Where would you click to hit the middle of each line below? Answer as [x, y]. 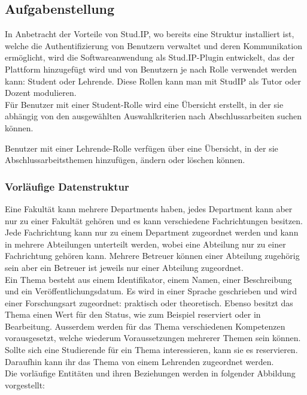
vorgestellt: [25, 385]
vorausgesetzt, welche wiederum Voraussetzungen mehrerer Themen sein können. [153, 338]
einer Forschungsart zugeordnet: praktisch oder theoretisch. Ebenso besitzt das [149, 302]
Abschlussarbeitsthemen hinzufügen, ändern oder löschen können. [125, 160]
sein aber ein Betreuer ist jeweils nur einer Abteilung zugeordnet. [124, 267]
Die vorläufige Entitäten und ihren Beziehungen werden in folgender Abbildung [150, 373]
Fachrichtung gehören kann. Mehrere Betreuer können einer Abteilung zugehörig [152, 256]
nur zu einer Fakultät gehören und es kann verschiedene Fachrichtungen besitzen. [154, 220]
